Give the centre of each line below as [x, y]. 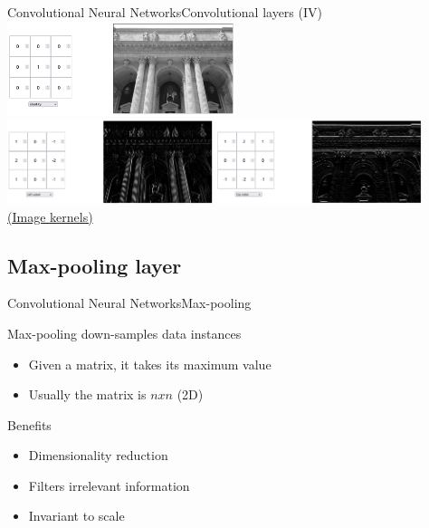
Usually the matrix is [87, 394]
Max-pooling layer [95, 265]
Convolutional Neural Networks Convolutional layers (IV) [165, 12]
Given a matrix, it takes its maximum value [150, 364]
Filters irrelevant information [109, 485]
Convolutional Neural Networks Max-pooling [129, 303]
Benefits [29, 424]
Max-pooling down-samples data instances [124, 333]
